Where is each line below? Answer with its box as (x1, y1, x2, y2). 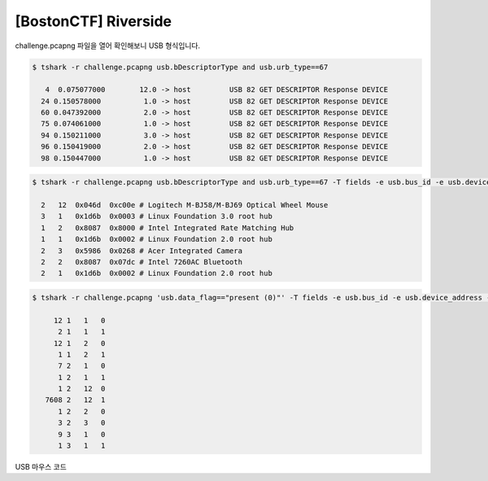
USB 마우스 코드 (15, 462, 67, 471)
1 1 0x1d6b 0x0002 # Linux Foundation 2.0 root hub (41, 234, 272, 244)
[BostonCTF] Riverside (15, 12, 172, 30)
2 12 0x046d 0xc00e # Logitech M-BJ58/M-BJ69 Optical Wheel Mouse (41, 200, 329, 210)
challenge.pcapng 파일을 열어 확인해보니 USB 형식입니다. (15, 41, 201, 50)
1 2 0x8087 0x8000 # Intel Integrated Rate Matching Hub (41, 223, 294, 232)
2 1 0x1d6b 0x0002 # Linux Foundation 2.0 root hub (41, 269, 272, 278)
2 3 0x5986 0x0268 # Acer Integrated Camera (41, 246, 243, 256)
